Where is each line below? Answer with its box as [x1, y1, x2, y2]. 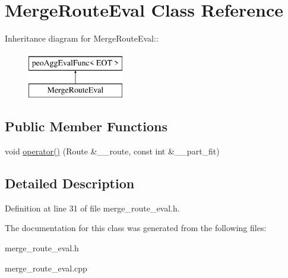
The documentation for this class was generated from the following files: [5, 222, 267, 234]
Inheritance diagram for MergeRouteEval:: [5, 32, 159, 45]
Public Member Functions [5, 117, 167, 135]
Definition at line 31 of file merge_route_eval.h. [5, 201, 180, 214]
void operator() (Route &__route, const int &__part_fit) [5, 145, 220, 157]
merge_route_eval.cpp [5, 261, 87, 274]
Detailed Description [5, 174, 135, 192]
